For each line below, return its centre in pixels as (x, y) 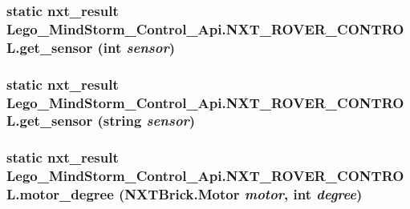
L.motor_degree (60, 194)
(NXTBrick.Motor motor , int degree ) (241, 194)
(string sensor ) (146, 121)
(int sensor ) (136, 47)
